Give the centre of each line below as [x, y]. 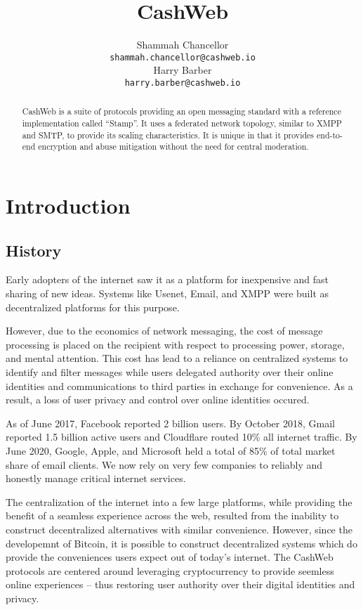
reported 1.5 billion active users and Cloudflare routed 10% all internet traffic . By [181, 437]
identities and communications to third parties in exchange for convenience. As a [179, 385]
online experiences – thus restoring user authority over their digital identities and [180, 584]
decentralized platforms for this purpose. [93, 307]
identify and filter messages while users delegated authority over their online [170, 372]
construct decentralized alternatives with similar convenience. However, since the [179, 529]
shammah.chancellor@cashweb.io [183, 57]
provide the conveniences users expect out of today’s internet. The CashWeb [170, 557]
